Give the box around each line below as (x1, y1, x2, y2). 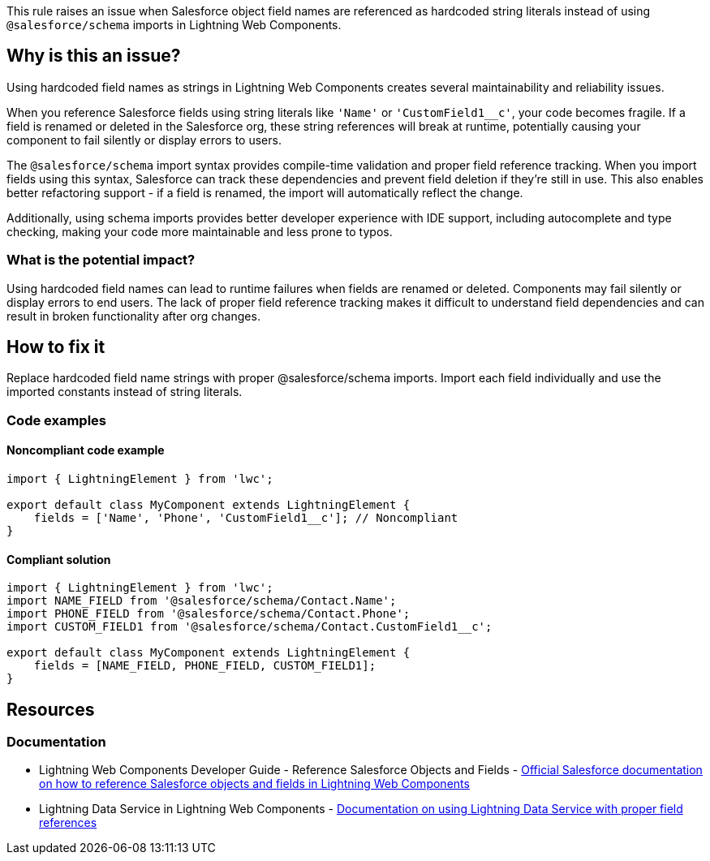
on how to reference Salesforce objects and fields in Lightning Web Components (39, 777, 470, 791)
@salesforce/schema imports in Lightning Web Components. (6, 18, 342, 32)
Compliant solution (6, 552, 111, 566)
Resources (6, 699, 95, 720)
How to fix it (6, 337, 105, 358)
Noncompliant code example (6, 443, 165, 458)
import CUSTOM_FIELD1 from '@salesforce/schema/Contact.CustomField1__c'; (6, 620, 493, 634)
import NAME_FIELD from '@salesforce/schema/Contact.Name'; (6, 594, 397, 608)
